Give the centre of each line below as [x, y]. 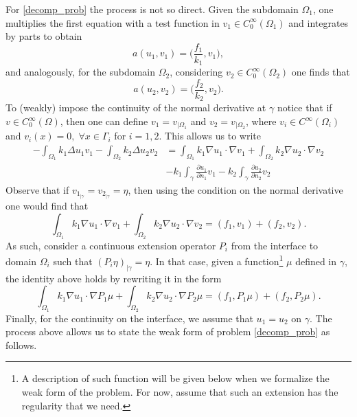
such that [73, 261]
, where [261, 121]
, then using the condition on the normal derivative [235, 189]
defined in [316, 261]
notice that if [304, 108]
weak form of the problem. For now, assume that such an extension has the [180, 391]
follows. [21, 345]
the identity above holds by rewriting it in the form [114, 278]
